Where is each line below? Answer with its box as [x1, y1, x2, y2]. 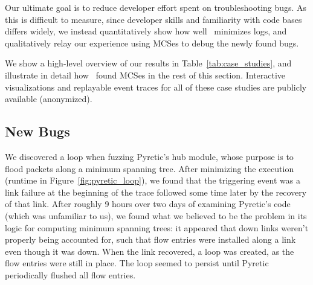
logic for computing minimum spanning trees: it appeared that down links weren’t [5, 221, 309, 234]
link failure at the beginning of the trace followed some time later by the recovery [5, 185, 307, 198]
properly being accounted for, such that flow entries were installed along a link [5, 233, 296, 246]
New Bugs [5, 122, 70, 141]
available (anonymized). [5, 92, 92, 105]
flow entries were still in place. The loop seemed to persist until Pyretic [5, 257, 269, 269]
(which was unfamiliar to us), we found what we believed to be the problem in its [5, 209, 307, 222]
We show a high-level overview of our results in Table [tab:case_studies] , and [5, 57, 292, 69]
